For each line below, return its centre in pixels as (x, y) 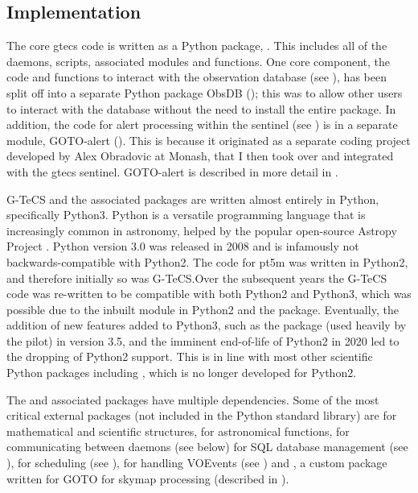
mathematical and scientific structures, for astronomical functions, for (178, 431)
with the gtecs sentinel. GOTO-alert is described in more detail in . (172, 171)
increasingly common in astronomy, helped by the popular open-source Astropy (202, 230)
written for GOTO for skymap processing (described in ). (148, 478)
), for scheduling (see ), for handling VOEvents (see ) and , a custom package (197, 463)
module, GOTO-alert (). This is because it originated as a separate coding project (209, 140)
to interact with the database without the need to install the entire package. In (201, 108)
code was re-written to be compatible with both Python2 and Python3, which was (209, 294)
